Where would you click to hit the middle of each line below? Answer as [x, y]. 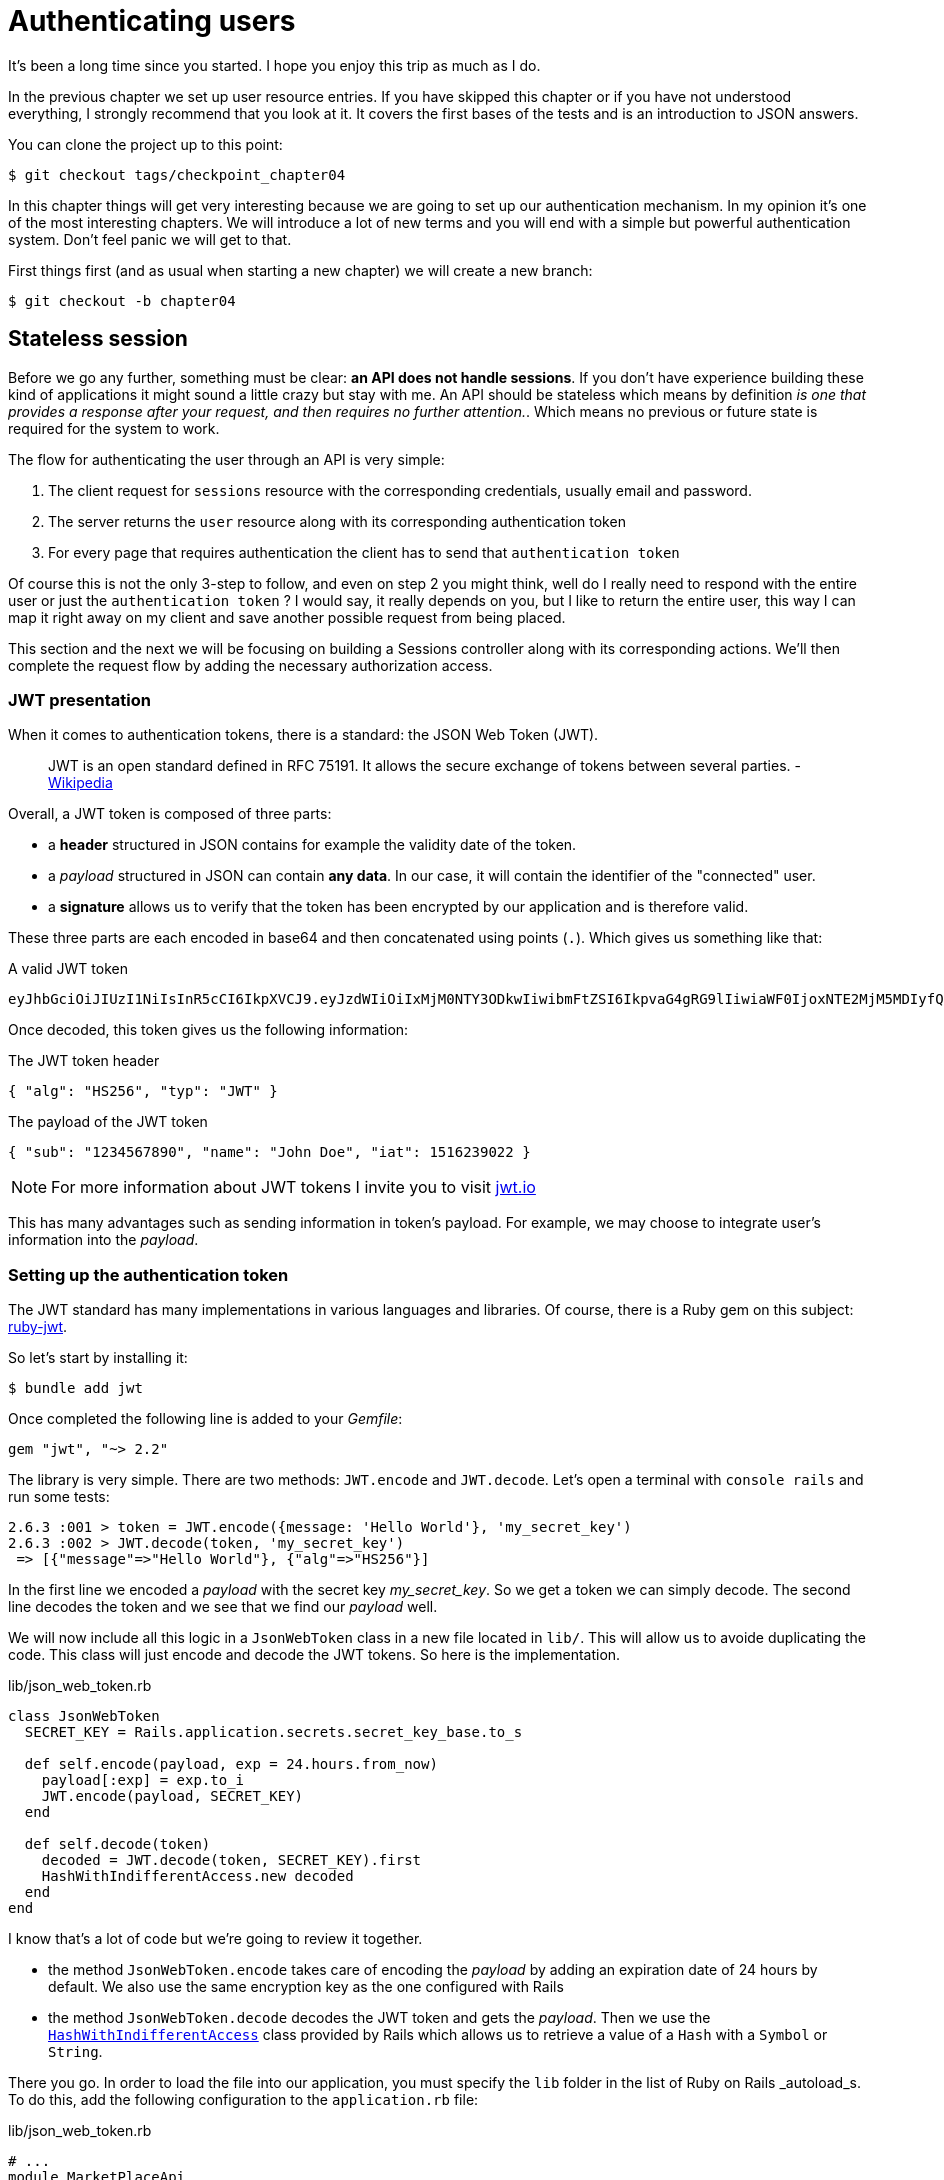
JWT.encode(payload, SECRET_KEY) [172, 1796]
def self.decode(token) [117, 1844]
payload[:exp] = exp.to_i [143, 1780]
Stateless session [98, 339]
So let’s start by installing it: [98, 1358]
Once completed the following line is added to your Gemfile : [205, 1419]
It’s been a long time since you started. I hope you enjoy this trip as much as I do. [274, 65]
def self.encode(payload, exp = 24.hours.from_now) [231, 1764]
